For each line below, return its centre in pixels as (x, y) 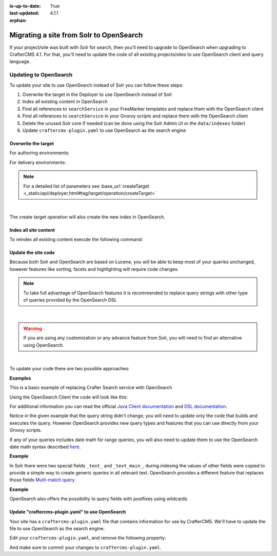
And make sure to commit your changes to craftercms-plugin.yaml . (85, 547)
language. (20, 62)
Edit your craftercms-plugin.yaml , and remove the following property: (88, 538)
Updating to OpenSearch (41, 75)
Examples (20, 378)
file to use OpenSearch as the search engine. (57, 529)
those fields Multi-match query (42, 480)
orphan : (18, 20)
